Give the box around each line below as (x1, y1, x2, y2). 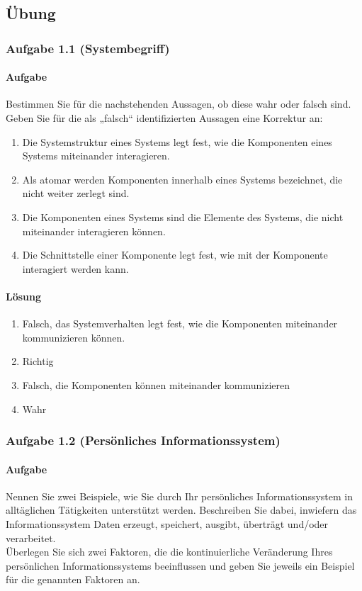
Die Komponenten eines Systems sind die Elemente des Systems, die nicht (22, 209, 344, 224)
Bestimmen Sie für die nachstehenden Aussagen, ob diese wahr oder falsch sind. (6, 96, 351, 111)
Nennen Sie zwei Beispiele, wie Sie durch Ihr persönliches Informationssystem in (6, 488, 353, 503)
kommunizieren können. (22, 330, 125, 344)
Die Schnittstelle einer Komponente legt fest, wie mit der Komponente (22, 247, 328, 262)
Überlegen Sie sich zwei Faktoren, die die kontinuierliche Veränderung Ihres (6, 544, 333, 559)
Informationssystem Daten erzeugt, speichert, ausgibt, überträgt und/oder (6, 516, 329, 531)
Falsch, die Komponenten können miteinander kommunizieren (22, 377, 290, 392)
